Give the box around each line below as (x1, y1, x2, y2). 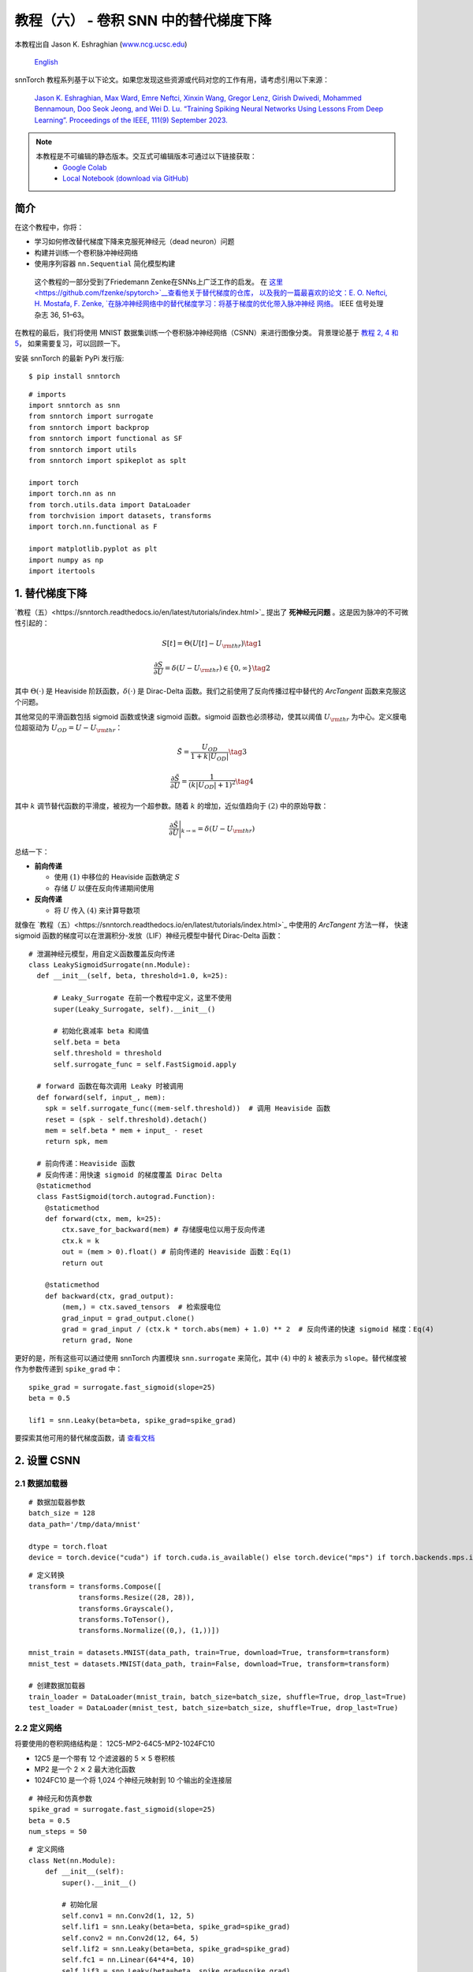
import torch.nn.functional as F (28, 522, 158, 532)
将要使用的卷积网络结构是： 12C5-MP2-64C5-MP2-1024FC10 (14, 1739, 215, 1749)
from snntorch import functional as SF (28, 434, 183, 443)
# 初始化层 (61, 1900, 99, 1909)
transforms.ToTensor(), (78, 1615, 170, 1624)
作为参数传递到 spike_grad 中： (14, 1365, 123, 1374)
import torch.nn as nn (28, 489, 117, 499)
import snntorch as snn (28, 401, 121, 410)
